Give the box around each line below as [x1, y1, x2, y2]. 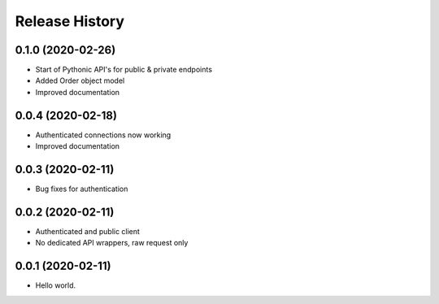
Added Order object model [35, 76, 125, 85]
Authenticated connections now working [35, 130, 172, 140]
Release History [15, 12, 125, 30]
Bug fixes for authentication [35, 184, 128, 194]
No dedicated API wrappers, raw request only [35, 238, 189, 248]
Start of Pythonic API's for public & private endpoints [35, 65, 213, 75]
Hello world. [35, 280, 76, 290]
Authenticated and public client [35, 226, 140, 236]
